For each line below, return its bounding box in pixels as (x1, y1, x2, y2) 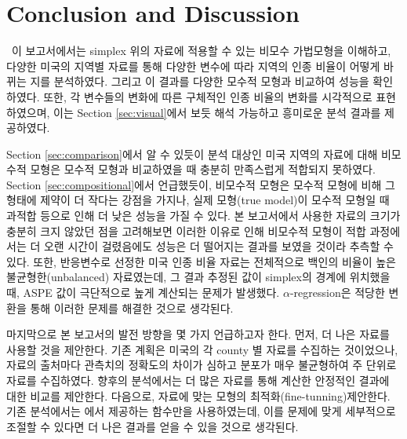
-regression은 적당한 (289, 284, 385, 301)
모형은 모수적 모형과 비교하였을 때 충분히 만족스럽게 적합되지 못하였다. (30, 161, 376, 177)
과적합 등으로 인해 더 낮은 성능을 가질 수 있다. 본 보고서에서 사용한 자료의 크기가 (6, 207, 401, 224)
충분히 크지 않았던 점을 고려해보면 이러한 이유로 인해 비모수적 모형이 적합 (6, 222, 366, 239)
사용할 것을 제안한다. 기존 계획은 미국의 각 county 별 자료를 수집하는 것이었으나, (6, 341, 398, 357)
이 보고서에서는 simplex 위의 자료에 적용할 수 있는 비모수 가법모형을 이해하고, (11, 42, 391, 59)
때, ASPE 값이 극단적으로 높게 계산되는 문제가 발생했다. (6, 284, 280, 301)
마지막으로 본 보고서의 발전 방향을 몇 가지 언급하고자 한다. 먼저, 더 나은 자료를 (6, 326, 390, 342)
